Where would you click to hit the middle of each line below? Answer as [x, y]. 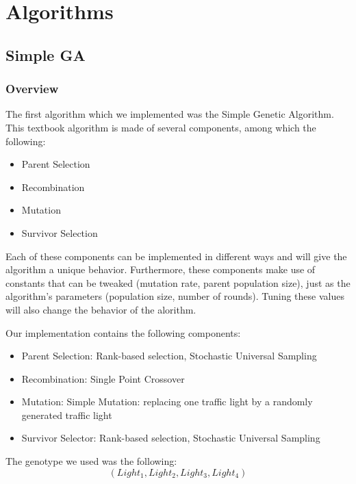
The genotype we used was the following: [91, 461]
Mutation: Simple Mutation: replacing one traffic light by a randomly [167, 402]
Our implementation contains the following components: [123, 332]
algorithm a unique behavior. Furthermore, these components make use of [161, 269]
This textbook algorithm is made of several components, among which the [161, 127]
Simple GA [46, 54]
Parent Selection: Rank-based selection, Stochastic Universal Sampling [169, 356]
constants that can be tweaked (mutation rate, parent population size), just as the [178, 282]
